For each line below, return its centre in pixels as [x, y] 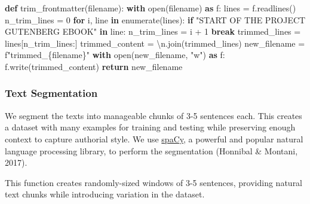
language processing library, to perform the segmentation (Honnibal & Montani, [151, 150]
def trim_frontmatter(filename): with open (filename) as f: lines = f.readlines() [151, 8]
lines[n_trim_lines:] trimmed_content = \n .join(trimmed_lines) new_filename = [155, 43]
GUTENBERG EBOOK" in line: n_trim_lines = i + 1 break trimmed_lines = [153, 31]
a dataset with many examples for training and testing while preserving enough [150, 127]
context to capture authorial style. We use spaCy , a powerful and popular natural [154, 138]
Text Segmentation [51, 93]
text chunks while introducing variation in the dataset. [105, 194]
